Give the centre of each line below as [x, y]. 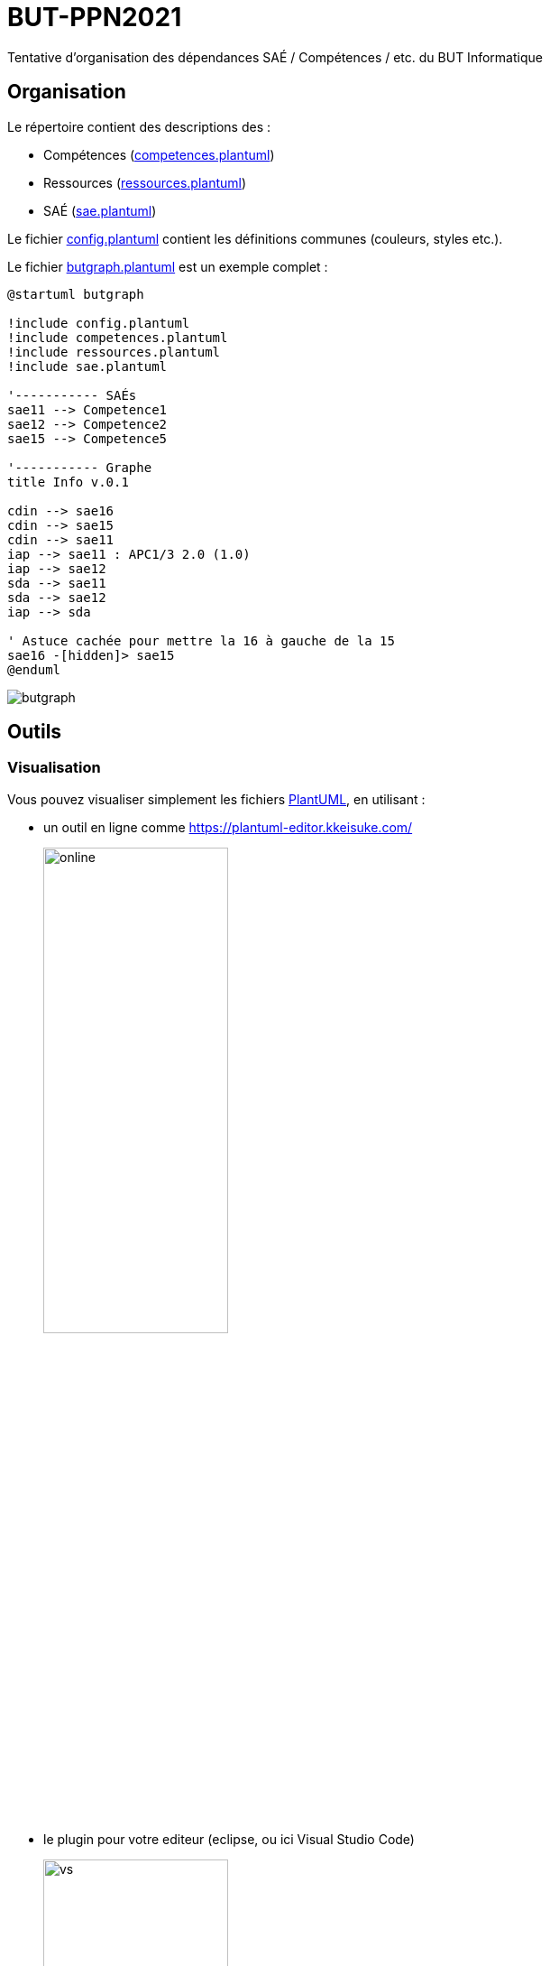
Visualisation [54, 768]
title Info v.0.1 [68, 482]
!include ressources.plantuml [114, 352]
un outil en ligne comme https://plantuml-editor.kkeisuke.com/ [228, 827]
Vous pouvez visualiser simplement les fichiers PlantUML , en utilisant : [216, 799]
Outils [35, 732]
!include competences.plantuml [118, 337]
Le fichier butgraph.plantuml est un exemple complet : [168, 266]
